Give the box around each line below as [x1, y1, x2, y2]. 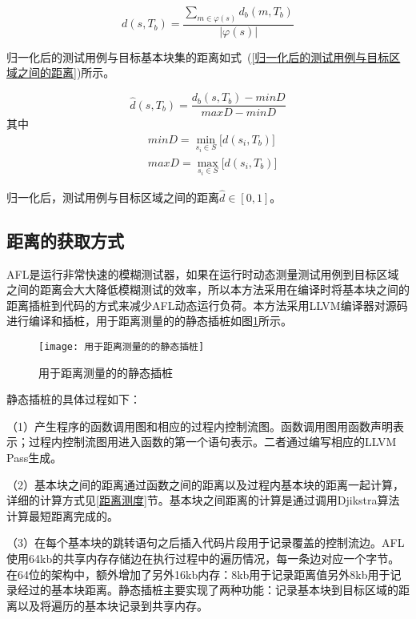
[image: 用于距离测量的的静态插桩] [38, 340, 205, 352]
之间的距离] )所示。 [17, 64, 115, 81]
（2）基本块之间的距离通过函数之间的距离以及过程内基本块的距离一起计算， [6, 476, 404, 492]
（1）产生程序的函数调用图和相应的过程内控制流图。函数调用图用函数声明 [6, 417, 393, 434]
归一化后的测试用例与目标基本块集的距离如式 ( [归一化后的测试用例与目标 [6, 48, 390, 65]
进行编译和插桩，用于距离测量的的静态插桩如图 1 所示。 [6, 312, 292, 329]
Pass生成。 [6, 448, 62, 465]
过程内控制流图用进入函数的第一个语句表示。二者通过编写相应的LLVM [28, 433, 397, 450]
